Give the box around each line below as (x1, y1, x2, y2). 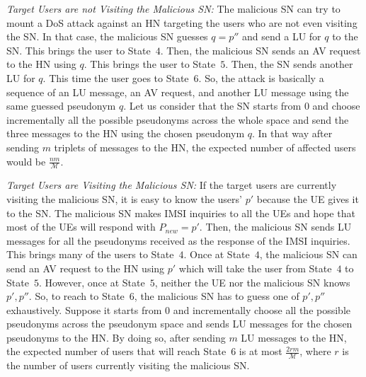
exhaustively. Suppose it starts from (6, 302, 162, 317)
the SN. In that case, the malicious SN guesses (6, 29, 208, 44)
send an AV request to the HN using (6, 260, 165, 275)
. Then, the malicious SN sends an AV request (160, 42, 361, 57)
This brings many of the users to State (6, 247, 174, 262)
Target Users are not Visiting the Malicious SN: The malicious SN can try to (6, 1, 341, 16)
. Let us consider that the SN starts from (123, 98, 302, 113)
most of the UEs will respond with (6, 219, 156, 234)
